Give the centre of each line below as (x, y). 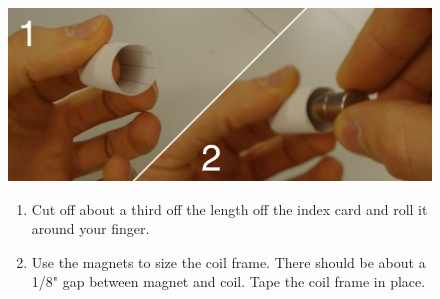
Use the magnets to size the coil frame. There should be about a (228, 261)
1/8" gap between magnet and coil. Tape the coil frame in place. (228, 281)
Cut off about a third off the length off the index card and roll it (229, 208)
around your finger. (90, 228)
